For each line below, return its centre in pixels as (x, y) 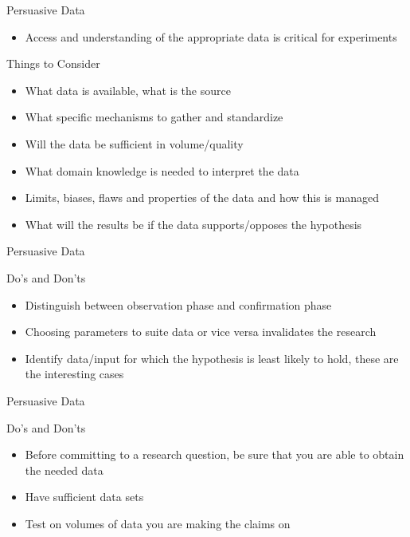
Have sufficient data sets (84, 497)
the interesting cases (74, 374)
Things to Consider (53, 63)
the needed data (64, 470)
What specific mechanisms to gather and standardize (154, 117)
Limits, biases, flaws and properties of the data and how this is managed (202, 197)
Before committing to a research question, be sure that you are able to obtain (215, 454)
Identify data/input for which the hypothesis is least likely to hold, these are (212, 358)
